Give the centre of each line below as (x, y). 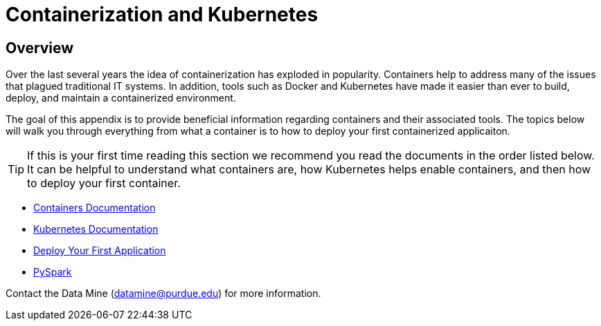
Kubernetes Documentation (96, 229)
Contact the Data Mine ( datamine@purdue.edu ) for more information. (163, 294)
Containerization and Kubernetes (162, 15)
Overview (40, 48)
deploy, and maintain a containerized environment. (121, 98)
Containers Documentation (95, 208)
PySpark (53, 272)
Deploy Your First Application (100, 251)
